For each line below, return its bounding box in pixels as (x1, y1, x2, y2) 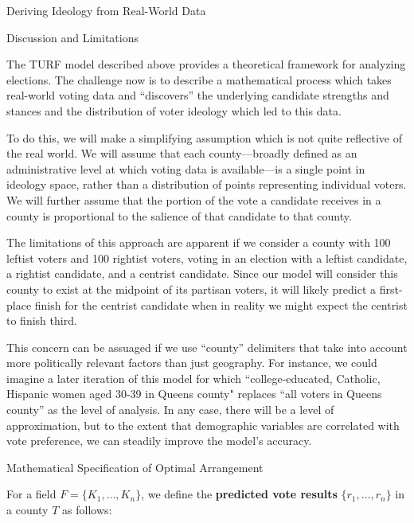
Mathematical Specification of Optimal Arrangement (6, 459, 264, 475)
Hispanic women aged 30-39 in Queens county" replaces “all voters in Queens (6, 385, 382, 402)
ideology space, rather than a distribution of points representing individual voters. (6, 176, 407, 193)
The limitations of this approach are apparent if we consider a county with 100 (6, 234, 391, 251)
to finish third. (6, 312, 77, 329)
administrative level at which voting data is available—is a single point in (6, 160, 365, 177)
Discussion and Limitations (6, 29, 139, 45)
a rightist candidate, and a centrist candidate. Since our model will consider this (6, 265, 398, 282)
